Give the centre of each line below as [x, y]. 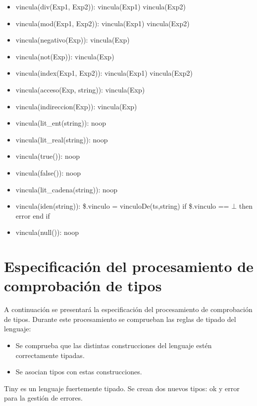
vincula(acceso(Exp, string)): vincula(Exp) [80, 89]
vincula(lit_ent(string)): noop [61, 123]
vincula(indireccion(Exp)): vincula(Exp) [76, 106]
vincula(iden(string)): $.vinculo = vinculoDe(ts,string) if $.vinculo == [122, 206]
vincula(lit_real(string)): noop [62, 139]
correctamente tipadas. [50, 355]
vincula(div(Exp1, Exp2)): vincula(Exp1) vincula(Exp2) [101, 6]
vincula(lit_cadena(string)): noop [66, 189]
